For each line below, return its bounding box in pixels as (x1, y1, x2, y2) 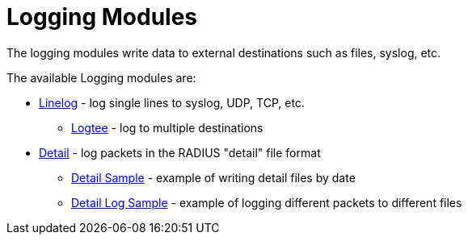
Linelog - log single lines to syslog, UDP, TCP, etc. (39, 95, 305, 110)
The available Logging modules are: (6, 70, 196, 85)
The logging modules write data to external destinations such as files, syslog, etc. (6, 45, 441, 60)
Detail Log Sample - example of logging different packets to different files (71, 195, 462, 210)
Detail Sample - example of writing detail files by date (71, 170, 356, 185)
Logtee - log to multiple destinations (71, 120, 264, 135)
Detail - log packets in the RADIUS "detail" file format (39, 145, 321, 160)
